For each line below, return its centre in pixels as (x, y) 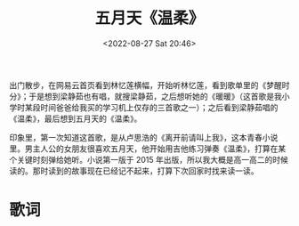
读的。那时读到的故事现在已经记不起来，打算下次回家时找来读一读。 (134, 171)
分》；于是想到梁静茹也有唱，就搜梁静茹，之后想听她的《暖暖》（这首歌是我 (145, 96)
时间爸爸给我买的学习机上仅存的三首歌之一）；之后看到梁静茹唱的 (159, 107)
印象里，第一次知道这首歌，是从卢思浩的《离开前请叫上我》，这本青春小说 (144, 137)
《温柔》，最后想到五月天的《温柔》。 (76, 118)
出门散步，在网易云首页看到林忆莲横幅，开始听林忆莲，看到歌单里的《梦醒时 (149, 85)
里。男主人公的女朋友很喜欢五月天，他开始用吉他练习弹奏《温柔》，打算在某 (148, 149)
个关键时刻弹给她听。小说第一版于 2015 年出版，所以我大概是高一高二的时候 (149, 159)
